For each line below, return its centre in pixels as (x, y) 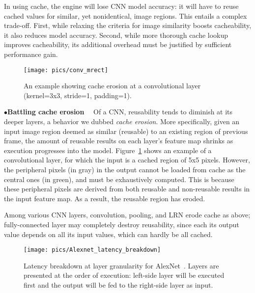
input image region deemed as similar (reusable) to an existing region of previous (126, 131)
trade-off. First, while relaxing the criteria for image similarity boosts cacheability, (128, 25)
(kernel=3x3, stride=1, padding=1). (78, 95)
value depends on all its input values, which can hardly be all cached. (108, 234)
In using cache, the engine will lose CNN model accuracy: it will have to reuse (121, 6)
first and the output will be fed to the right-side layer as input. (118, 284)
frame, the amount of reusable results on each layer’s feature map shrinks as (119, 141)
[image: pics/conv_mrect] (66, 70)
